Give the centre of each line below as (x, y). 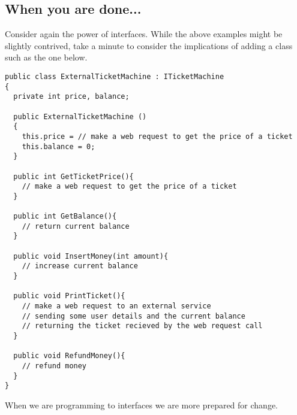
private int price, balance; (71, 97)
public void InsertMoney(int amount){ (91, 256)
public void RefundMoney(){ (69, 356)
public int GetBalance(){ (65, 216)
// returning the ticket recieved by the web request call (142, 326)
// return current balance (76, 226)
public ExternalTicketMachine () (80, 116)
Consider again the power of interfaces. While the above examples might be (144, 34)
